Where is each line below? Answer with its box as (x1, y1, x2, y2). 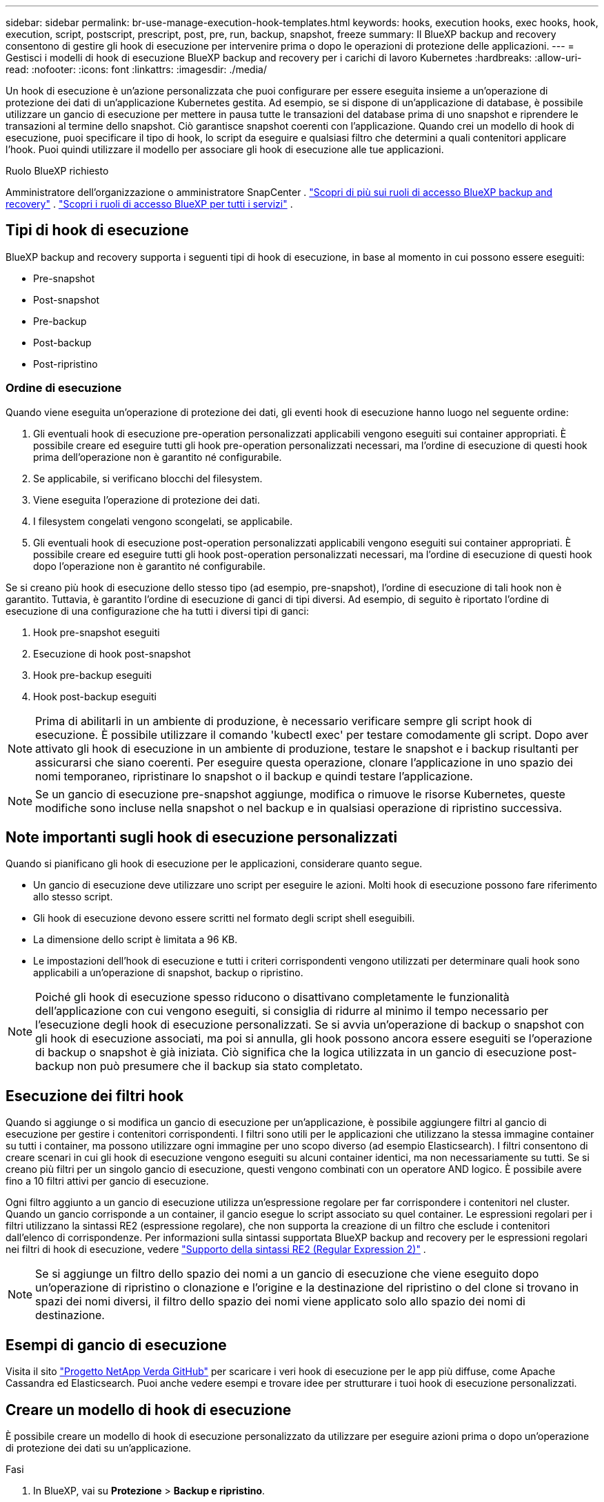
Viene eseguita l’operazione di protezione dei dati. (33, 493, 261, 506)
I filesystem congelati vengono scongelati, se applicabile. (33, 515, 293, 527)
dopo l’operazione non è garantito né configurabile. (33, 560, 265, 572)
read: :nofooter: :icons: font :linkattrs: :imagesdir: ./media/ (6, 63, 267, 75)
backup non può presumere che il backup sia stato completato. (35, 1059, 363, 1074)
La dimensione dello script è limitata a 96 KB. (33, 933, 238, 946)
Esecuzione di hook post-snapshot (33, 647, 191, 660)
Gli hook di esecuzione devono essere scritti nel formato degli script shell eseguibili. (33, 912, 415, 925)
